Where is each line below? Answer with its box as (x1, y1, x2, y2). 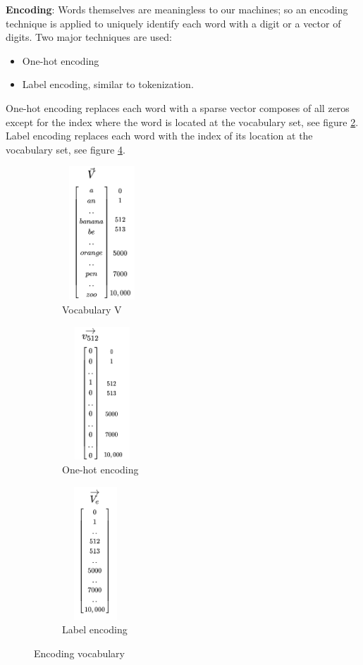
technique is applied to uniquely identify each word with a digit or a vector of (6, 15, 341, 30)
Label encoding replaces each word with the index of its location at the (6, 128, 313, 143)
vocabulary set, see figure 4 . (6, 142, 125, 156)
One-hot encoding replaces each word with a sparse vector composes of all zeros (6, 100, 350, 115)
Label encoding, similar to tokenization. (22, 77, 194, 92)
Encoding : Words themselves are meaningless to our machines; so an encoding (6, 2, 348, 16)
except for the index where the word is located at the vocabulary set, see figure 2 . (6, 114, 359, 129)
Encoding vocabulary (34, 645, 125, 660)
